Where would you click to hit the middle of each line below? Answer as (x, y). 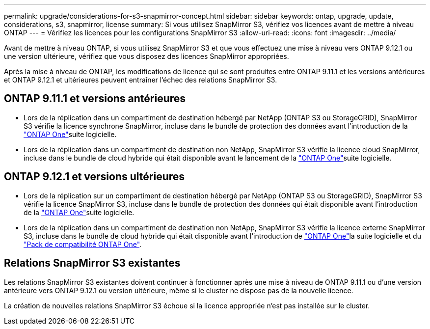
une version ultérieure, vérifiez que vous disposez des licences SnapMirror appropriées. (147, 56)
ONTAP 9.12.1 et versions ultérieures (94, 177)
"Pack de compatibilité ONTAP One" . (83, 244)
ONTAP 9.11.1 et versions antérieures (95, 99)
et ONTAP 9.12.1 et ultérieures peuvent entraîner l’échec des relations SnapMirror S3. (141, 80)
